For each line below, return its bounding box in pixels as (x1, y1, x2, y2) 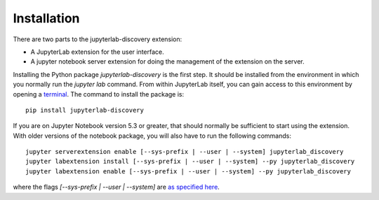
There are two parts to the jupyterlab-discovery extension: (13, 35, 182, 43)
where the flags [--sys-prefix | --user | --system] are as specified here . (13, 183, 220, 192)
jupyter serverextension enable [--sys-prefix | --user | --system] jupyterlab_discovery (25, 148, 344, 156)
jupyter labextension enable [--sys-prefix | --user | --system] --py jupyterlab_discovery (25, 167, 351, 175)
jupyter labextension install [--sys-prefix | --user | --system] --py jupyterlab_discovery (25, 157, 355, 166)
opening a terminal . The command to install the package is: (13, 90, 185, 98)
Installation (13, 10, 80, 26)
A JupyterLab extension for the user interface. (30, 48, 164, 56)
